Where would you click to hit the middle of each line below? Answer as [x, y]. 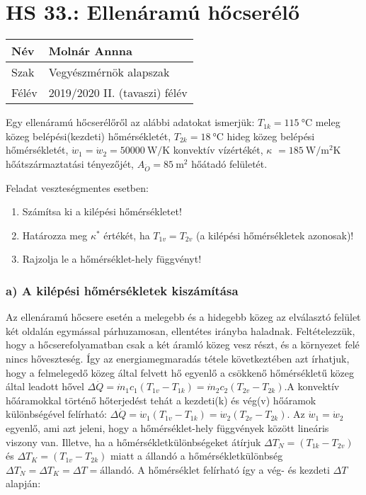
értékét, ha [127, 235]
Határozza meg [55, 235]
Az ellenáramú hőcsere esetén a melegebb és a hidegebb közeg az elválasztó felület [183, 317]
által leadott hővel [45, 386]
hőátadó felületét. [229, 163]
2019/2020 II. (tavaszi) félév [118, 93]
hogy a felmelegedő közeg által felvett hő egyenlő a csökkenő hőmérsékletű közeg [180, 372]
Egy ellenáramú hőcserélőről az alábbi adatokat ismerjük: [130, 122]
